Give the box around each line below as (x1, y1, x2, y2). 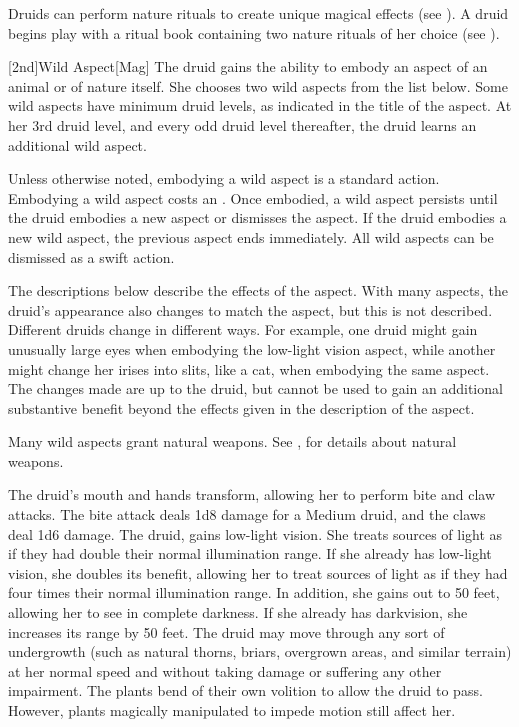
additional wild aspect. (8, 134, 147, 155)
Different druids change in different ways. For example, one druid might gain (8, 319, 478, 340)
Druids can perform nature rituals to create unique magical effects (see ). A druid (8, 3, 509, 23)
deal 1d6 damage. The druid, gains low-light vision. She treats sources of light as (8, 523, 503, 544)
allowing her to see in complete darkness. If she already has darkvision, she (8, 602, 468, 623)
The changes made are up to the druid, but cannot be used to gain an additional (8, 378, 503, 399)
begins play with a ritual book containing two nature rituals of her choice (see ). (8, 22, 500, 43)
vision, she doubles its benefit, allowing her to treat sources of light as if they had (8, 562, 508, 583)
